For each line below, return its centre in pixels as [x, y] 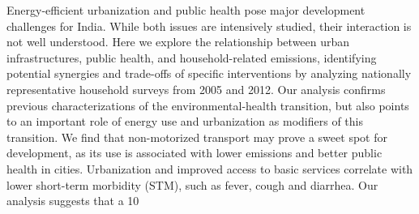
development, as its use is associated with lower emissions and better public [195, 153]
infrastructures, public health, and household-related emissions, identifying [192, 57]
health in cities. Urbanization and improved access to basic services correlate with [210, 168]
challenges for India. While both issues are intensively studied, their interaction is [209, 26]
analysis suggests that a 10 [73, 201]
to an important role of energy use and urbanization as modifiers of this [185, 121]
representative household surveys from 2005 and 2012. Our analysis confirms [196, 89]
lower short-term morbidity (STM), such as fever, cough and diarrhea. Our [192, 184]
